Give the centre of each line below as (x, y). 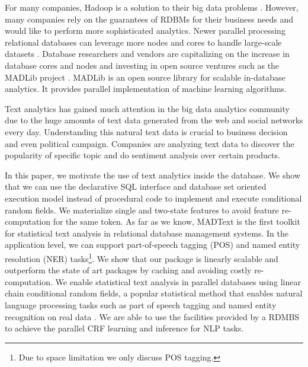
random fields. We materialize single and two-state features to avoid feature (142, 210)
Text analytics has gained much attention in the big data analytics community (147, 108)
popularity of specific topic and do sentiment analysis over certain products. (142, 155)
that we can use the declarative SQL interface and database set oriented (136, 186)
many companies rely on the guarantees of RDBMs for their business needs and (149, 19)
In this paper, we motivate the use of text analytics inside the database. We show (153, 175)
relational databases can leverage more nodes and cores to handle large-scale (143, 42)
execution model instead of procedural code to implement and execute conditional (153, 198)
